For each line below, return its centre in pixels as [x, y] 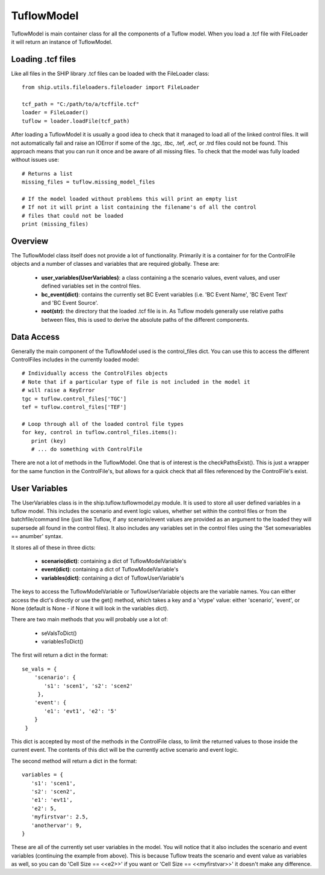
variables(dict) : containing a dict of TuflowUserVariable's [113, 578]
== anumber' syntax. [37, 536]
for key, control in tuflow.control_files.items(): [100, 432]
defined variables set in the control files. [91, 286]
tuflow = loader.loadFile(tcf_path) [76, 121]
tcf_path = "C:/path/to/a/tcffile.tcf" [81, 104]
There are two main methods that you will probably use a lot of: [90, 619]
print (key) [49, 441]
